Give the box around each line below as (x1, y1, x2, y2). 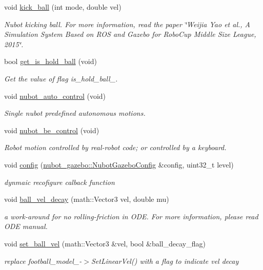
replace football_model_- (4, 255, 82, 266)
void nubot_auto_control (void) (4, 90, 106, 101)
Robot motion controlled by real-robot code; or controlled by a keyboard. (4, 142, 227, 153)
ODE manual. (4, 221, 48, 232)
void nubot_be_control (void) (4, 124, 99, 135)
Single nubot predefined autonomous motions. (4, 108, 146, 118)
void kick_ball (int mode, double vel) (4, 2, 122, 12)
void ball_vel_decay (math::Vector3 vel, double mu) (4, 194, 169, 204)
